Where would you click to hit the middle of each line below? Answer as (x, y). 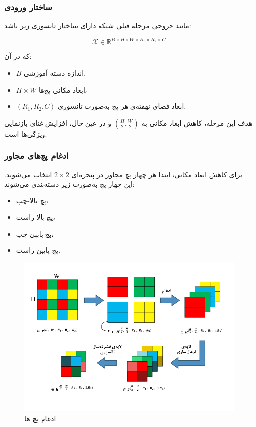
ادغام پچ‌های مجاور (37, 156)
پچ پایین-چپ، (35, 233)
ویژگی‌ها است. (26, 133)
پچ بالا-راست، (36, 217)
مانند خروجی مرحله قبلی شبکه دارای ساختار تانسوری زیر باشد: (98, 25)
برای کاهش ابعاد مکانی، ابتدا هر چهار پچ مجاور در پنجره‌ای (157, 174)
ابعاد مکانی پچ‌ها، (63, 89)
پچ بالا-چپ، (32, 200)
